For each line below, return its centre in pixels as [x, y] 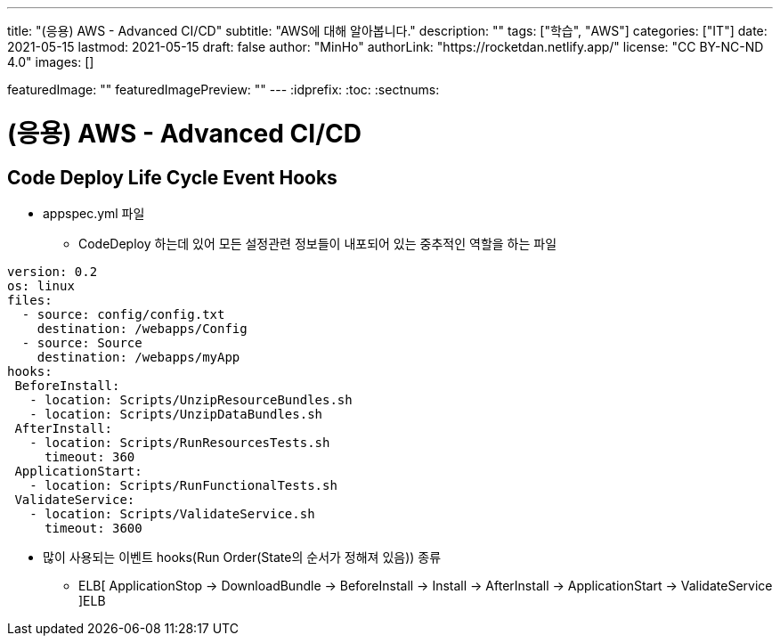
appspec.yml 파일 [94, 213]
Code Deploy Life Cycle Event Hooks [172, 177]
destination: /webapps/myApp [138, 357]
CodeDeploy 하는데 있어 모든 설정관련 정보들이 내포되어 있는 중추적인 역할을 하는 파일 [318, 243]
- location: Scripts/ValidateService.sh [172, 513]
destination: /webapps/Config [142, 328]
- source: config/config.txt [123, 314]
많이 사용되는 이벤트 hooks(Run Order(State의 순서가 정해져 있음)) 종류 [242, 557]
